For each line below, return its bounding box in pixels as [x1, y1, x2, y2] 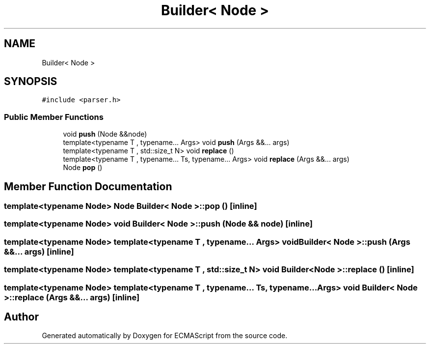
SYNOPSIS [4, 75, 57, 88]
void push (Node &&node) [63, 130, 147, 139]
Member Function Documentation [4, 180, 172, 193]
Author [4, 310, 39, 323]
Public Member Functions [4, 112, 104, 122]
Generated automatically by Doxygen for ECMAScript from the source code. [42, 331, 288, 340]
